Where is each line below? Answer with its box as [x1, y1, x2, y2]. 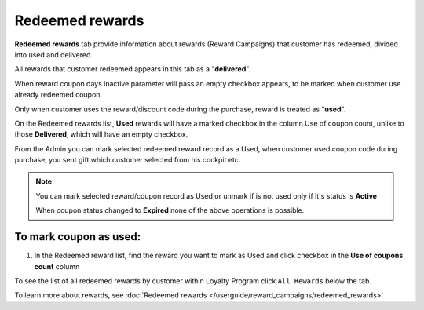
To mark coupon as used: [14, 230, 141, 243]
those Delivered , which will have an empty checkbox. [14, 129, 188, 139]
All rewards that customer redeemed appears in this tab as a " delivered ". [14, 64, 251, 74]
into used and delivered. [14, 49, 93, 59]
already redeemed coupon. [14, 90, 102, 100]
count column [34, 261, 80, 271]
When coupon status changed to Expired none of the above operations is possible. [35, 206, 305, 215]
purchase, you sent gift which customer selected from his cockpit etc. [14, 155, 241, 165]
